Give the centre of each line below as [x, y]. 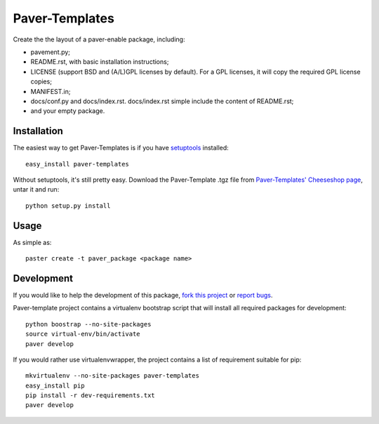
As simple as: [32, 242]
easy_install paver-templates [78, 164]
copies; [41, 81]
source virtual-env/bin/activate [83, 334]
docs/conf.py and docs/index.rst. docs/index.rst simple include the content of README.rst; [162, 101]
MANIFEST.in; [51, 91]
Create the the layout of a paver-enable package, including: [99, 39]
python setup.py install [68, 206]
